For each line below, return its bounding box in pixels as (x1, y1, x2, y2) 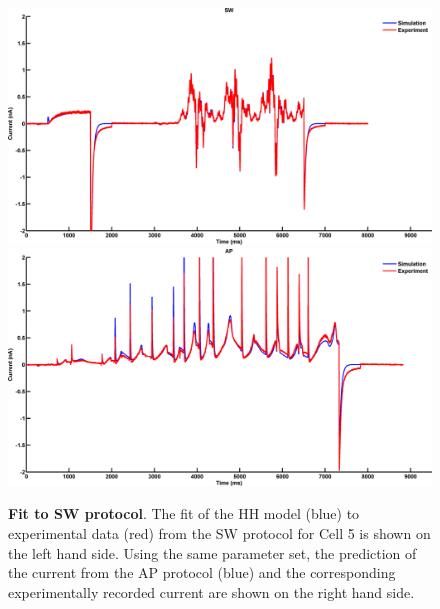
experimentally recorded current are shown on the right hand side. (8, 581, 415, 602)
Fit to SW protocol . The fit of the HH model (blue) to (8, 503, 360, 524)
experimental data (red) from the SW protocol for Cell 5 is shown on (8, 523, 431, 544)
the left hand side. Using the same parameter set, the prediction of (8, 542, 417, 563)
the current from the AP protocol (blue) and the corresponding (8, 562, 396, 583)
